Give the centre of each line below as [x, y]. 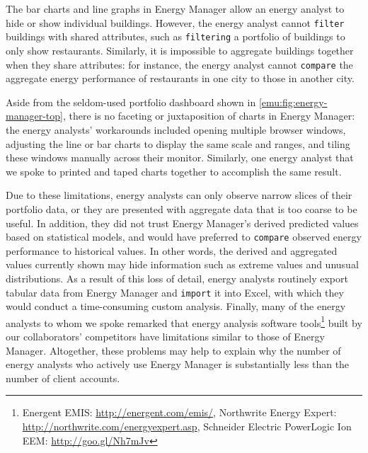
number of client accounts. [63, 378]
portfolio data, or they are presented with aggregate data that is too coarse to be [182, 208]
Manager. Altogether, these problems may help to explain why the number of [173, 350]
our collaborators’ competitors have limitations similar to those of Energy [165, 337]
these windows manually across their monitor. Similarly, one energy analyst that [180, 157]
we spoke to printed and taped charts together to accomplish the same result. [174, 171]
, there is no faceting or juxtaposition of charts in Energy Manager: [209, 116]
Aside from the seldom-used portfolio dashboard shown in [131, 102]
